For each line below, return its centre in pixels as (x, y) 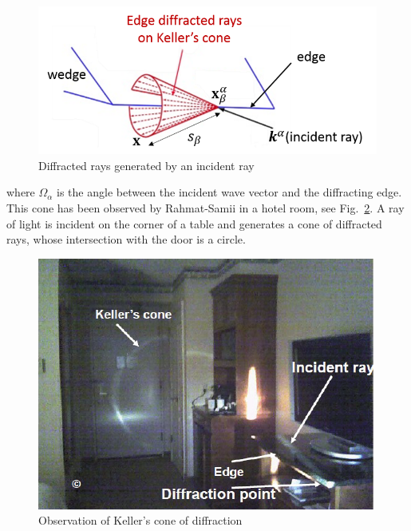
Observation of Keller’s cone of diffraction (140, 520)
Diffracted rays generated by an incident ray (146, 165)
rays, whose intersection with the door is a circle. (126, 239)
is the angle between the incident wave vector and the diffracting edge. (229, 192)
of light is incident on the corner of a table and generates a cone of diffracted (194, 223)
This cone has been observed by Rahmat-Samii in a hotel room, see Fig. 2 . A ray (205, 208)
